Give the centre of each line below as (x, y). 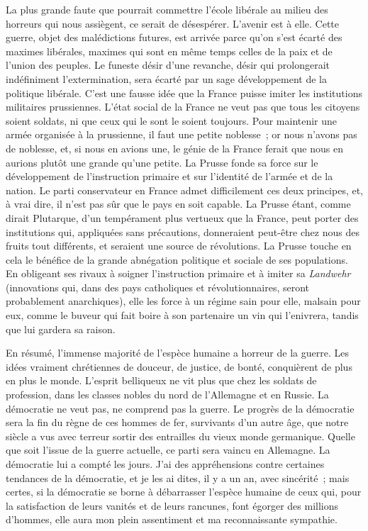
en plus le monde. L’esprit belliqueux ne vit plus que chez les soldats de (161, 380)
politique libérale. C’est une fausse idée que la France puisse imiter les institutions (184, 93)
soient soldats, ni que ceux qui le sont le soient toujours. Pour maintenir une (172, 120)
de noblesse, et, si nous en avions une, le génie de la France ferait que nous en (174, 148)
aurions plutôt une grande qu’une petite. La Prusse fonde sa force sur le (162, 162)
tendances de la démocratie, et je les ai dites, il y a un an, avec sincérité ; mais (178, 477)
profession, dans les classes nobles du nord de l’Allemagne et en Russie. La (167, 395)
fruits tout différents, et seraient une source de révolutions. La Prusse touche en (179, 246)
